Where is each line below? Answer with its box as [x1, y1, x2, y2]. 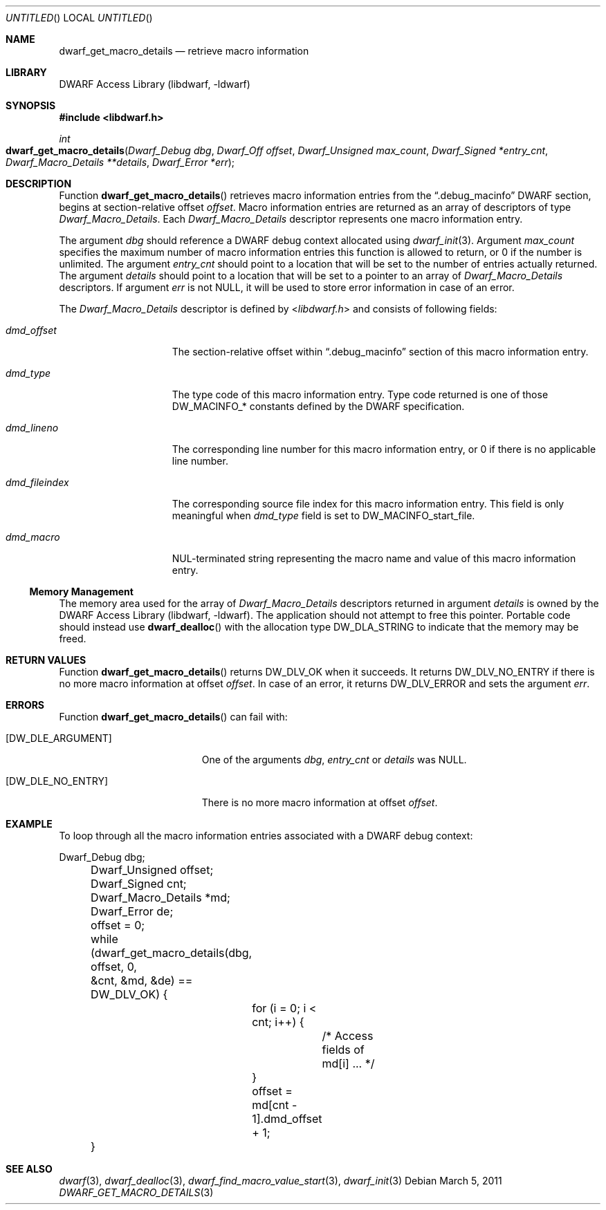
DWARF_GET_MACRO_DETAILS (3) [59, 1186, 214, 1198]
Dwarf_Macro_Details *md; [91, 891, 230, 904]
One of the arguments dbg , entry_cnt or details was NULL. [201, 754, 467, 765]
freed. [59, 633, 86, 644]
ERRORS [6, 699, 45, 711]
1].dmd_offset [252, 1112, 322, 1126]
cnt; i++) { [252, 1015, 304, 1029]
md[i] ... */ [322, 1057, 375, 1070]
